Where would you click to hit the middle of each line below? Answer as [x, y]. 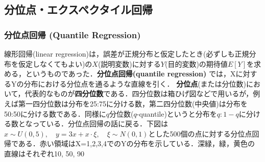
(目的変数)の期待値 [196, 63]
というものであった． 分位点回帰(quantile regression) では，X [130, 74]
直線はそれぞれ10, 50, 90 [44, 153]
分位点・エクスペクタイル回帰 [79, 9]
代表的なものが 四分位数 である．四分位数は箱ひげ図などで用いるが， [139, 93]
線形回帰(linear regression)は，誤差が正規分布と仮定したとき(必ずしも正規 [127, 53]
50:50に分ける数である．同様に [55, 113]
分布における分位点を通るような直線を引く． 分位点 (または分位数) [135, 83]
